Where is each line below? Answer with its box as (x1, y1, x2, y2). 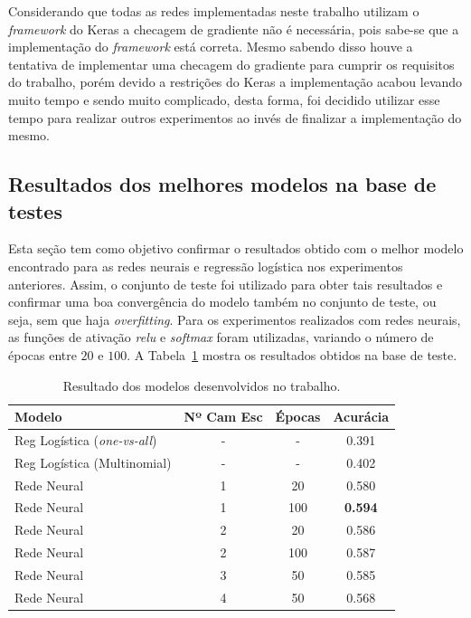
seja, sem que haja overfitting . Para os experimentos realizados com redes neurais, (8, 309, 461, 328)
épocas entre (8, 345, 77, 364)
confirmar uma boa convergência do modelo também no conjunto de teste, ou (8, 292, 437, 311)
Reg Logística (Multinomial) (14, 452, 172, 471)
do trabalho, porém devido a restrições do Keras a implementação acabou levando (8, 72, 463, 91)
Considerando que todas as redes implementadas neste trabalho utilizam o (8, 2, 419, 20)
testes (8, 196, 62, 224)
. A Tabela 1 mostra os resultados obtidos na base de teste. (127, 345, 457, 364)
